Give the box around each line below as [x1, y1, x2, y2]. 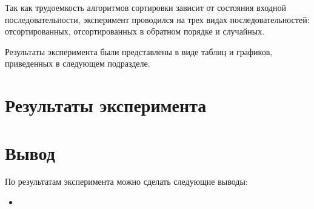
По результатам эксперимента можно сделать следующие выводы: [5, 175, 248, 188]
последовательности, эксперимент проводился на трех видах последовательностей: [5, 13, 310, 25]
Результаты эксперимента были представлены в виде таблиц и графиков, [5, 45, 273, 58]
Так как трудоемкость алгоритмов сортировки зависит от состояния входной [5, 1, 286, 13]
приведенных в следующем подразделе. [5, 57, 150, 70]
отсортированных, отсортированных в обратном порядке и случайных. [5, 25, 265, 38]
